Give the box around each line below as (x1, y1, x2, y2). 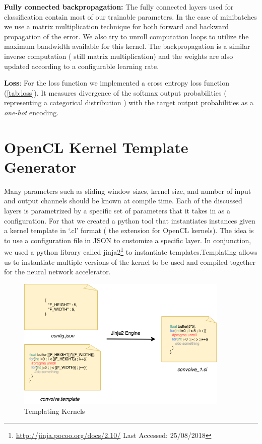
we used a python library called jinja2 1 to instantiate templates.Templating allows (4, 245, 257, 257)
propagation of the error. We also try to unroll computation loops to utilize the (4, 31, 249, 41)
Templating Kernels (24, 405, 85, 416)
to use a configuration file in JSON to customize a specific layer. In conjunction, (4, 235, 251, 245)
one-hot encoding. (4, 107, 59, 117)
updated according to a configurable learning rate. (4, 60, 159, 71)
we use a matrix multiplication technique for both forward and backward (4, 21, 229, 32)
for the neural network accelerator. (4, 266, 111, 277)
